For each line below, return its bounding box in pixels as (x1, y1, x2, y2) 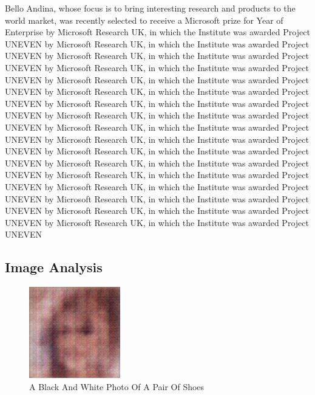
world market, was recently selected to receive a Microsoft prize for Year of (5, 13, 283, 26)
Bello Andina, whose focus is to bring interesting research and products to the (5, 2, 296, 14)
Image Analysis (5, 258, 103, 276)
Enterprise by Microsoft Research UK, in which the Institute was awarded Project (5, 26, 310, 38)
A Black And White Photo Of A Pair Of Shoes (29, 380, 205, 393)
